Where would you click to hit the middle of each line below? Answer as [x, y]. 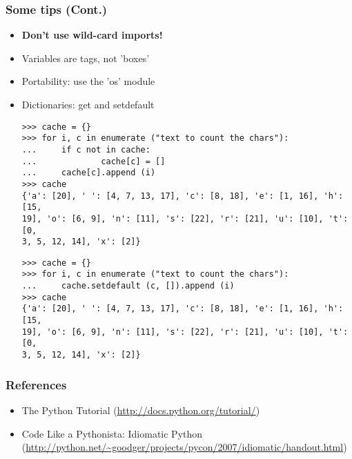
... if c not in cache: [86, 149]
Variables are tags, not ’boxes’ [86, 58]
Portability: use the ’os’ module [88, 81]
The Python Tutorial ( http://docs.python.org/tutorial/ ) [141, 410]
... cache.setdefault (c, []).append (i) [128, 286]
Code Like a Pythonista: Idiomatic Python [112, 433]
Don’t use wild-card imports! [92, 35]
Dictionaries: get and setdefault [88, 104]
